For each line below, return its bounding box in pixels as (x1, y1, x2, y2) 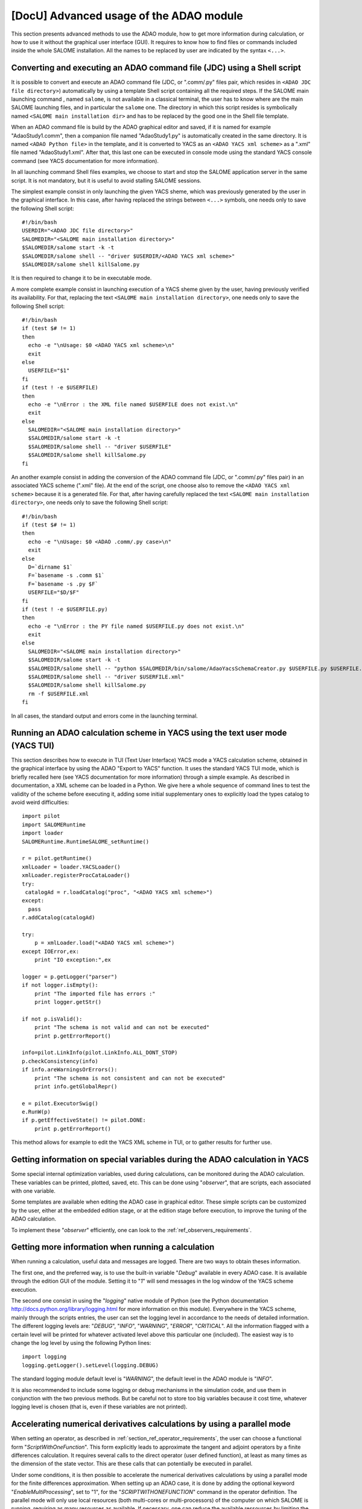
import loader (22, 830, 63, 837)
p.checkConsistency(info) (22, 1058, 99, 1065)
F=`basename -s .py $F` (28, 580, 99, 587)
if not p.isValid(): (22, 1015, 83, 1022)
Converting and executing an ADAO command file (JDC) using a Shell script (11, 63, 301, 73)
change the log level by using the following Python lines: (11, 1339, 151, 1346)
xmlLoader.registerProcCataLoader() (22, 872, 130, 879)
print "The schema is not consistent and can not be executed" (34, 1074, 226, 1082)
